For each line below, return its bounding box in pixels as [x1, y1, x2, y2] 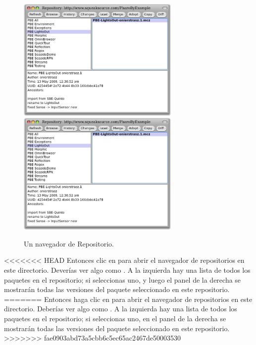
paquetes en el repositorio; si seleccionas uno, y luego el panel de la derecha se [4, 274, 241, 285]
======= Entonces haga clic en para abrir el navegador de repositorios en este [4, 294, 253, 304]
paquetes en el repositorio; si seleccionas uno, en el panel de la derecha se [4, 313, 226, 323]
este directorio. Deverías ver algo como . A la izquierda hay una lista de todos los [4, 265, 251, 275]
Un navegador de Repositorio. [24, 238, 114, 248]
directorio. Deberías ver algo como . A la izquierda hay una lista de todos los [4, 303, 237, 314]
